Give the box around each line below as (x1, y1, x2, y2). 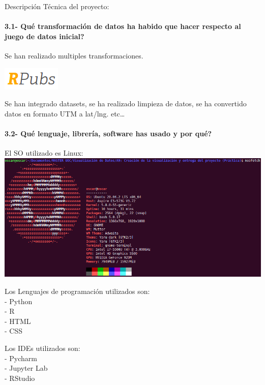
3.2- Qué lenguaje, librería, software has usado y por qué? (5, 128, 212, 138)
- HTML (5, 315, 31, 326)
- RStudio (5, 372, 35, 383)
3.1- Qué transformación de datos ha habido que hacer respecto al (5, 21, 241, 32)
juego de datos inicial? (5, 31, 84, 41)
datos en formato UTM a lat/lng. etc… (5, 108, 125, 119)
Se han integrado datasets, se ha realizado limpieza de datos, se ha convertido (5, 98, 247, 109)
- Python (5, 295, 33, 306)
